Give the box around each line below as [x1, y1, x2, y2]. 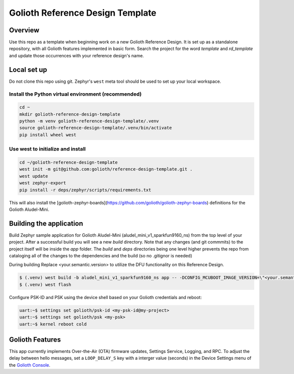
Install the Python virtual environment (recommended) [9, 91, 142, 98]
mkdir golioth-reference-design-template [19, 111, 121, 117]
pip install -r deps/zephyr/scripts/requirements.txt [19, 187, 151, 193]
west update [19, 173, 49, 179]
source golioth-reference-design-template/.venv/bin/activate [19, 125, 172, 131]
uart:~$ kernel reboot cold [19, 321, 87, 327]
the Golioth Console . [9, 362, 51, 368]
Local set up [9, 65, 48, 74]
